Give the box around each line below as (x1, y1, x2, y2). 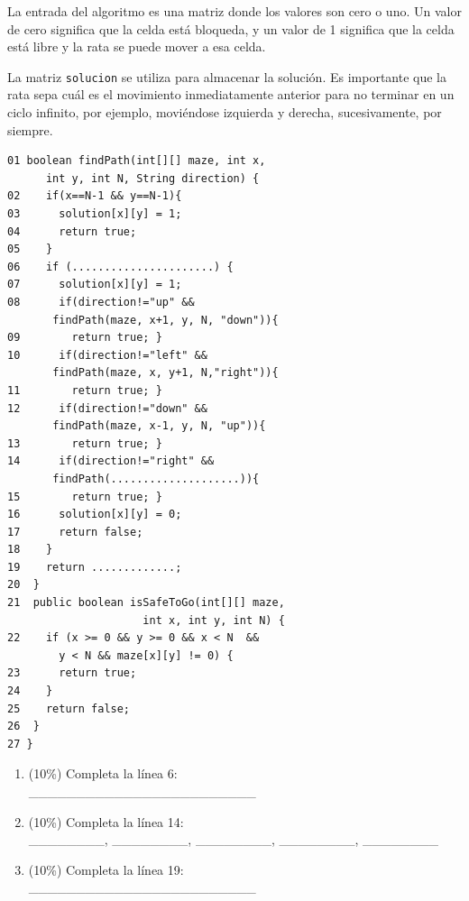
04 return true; (7, 225, 137, 238)
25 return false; (7, 702, 131, 715)
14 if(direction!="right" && (7, 455, 215, 468)
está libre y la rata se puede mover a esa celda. (7, 37, 266, 56)
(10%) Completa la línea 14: (28, 812, 184, 831)
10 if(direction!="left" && (7, 348, 207, 362)
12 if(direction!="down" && (7, 401, 207, 415)
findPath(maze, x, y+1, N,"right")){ (52, 366, 279, 380)
